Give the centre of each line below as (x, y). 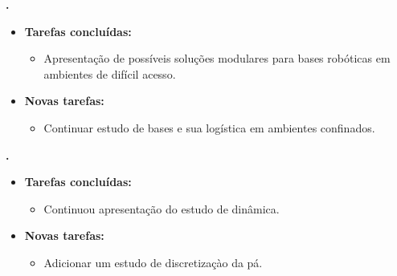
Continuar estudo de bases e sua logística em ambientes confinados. (209, 127)
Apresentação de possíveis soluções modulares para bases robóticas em (217, 58)
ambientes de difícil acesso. (110, 73)
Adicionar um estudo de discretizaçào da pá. (153, 262)
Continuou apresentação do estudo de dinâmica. (162, 208)
